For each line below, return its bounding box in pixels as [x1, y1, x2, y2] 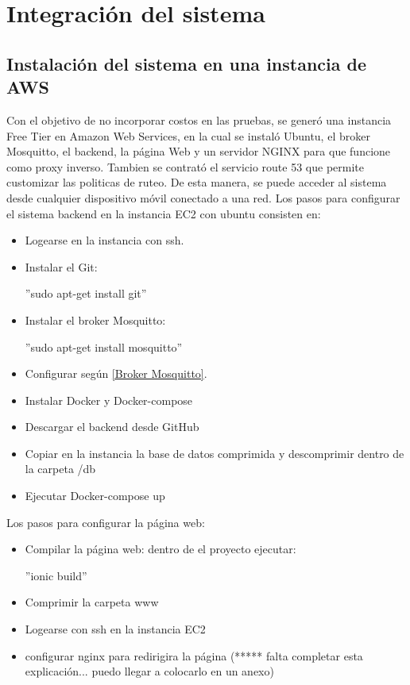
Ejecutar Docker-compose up [25, 487, 165, 504]
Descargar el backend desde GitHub [25, 418, 199, 435]
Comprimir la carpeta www [25, 594, 159, 610]
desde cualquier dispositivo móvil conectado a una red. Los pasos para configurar [6, 189, 400, 206]
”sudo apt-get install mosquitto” [25, 338, 183, 355]
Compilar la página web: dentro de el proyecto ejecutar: [25, 541, 296, 557]
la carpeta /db [25, 460, 96, 477]
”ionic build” [25, 567, 87, 583]
